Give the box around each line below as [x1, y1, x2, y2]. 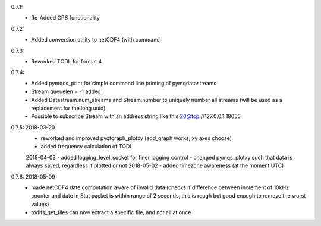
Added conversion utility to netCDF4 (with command [31, 36, 160, 43]
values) [31, 200, 49, 208]
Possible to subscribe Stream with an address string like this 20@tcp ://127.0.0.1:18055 [31, 113, 241, 120]
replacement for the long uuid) [31, 104, 106, 112]
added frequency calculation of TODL [40, 143, 133, 150]
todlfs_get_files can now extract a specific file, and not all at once [31, 209, 191, 216]
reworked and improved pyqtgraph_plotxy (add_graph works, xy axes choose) [40, 135, 232, 142]
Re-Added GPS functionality [31, 14, 100, 21]
